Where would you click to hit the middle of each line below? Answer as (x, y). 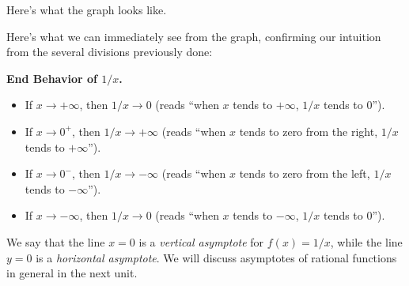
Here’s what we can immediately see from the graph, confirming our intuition (194, 36)
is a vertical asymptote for (201, 241)
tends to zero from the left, (305, 173)
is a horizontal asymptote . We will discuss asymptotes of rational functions (216, 257)
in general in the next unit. (72, 273)
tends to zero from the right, (309, 131)
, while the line (366, 241)
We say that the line (56, 241)
